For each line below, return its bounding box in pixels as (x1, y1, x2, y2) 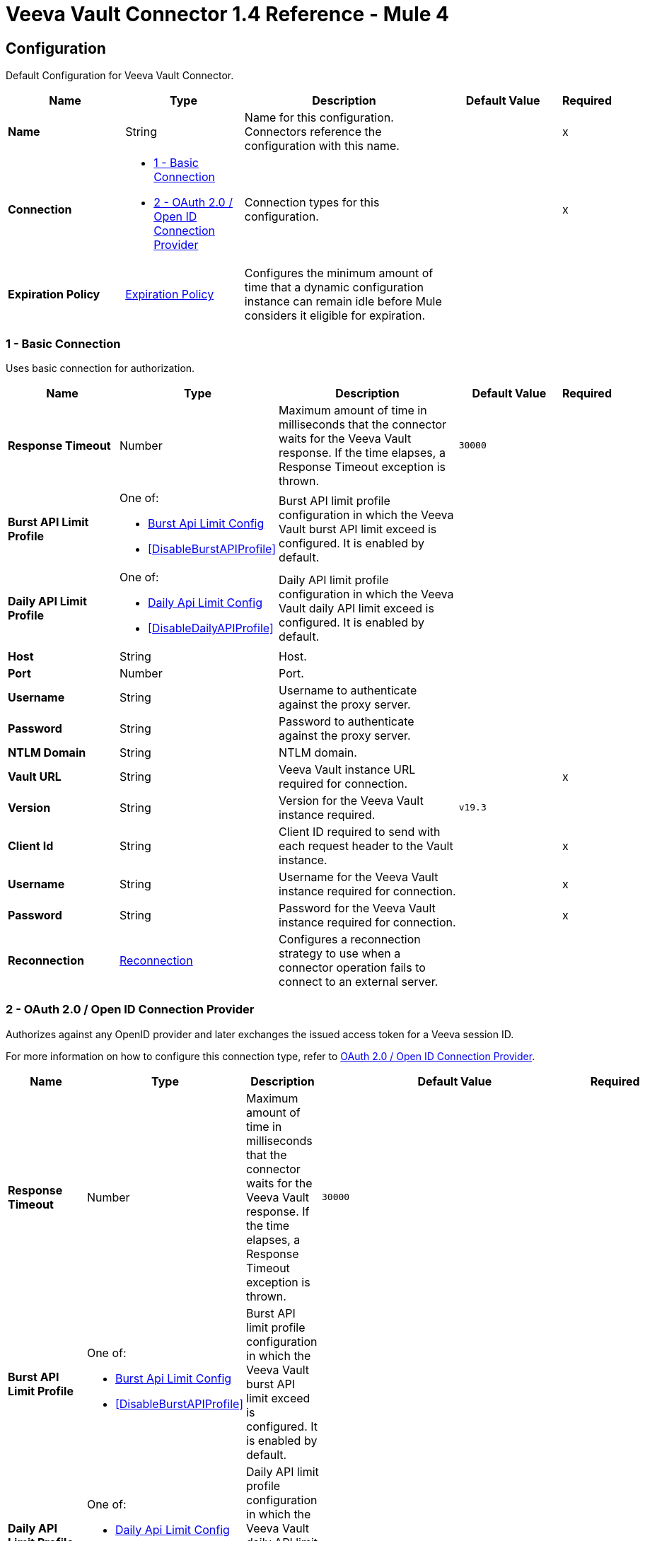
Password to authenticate (279, 714, 414, 728)
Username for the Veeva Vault (279, 869, 438, 884)
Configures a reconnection (279, 931, 421, 946)
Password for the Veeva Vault (279, 900, 436, 915)
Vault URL (8, 769, 62, 784)
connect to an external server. (279, 974, 438, 989)
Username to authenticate (279, 682, 417, 697)
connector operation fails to (279, 960, 426, 975)
